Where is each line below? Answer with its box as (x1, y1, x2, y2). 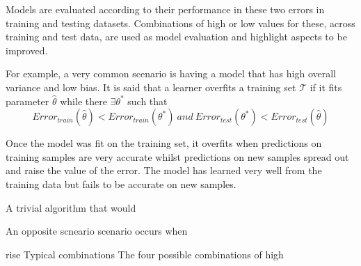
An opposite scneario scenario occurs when (6, 224, 188, 238)
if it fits (310, 79, 342, 94)
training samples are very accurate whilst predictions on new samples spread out (6, 149, 349, 164)
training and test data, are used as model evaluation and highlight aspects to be (6, 29, 347, 44)
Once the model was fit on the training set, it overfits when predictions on (6, 136, 322, 150)
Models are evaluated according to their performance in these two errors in (6, 2, 325, 16)
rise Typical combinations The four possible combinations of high (6, 247, 284, 261)
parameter (6, 93, 49, 108)
